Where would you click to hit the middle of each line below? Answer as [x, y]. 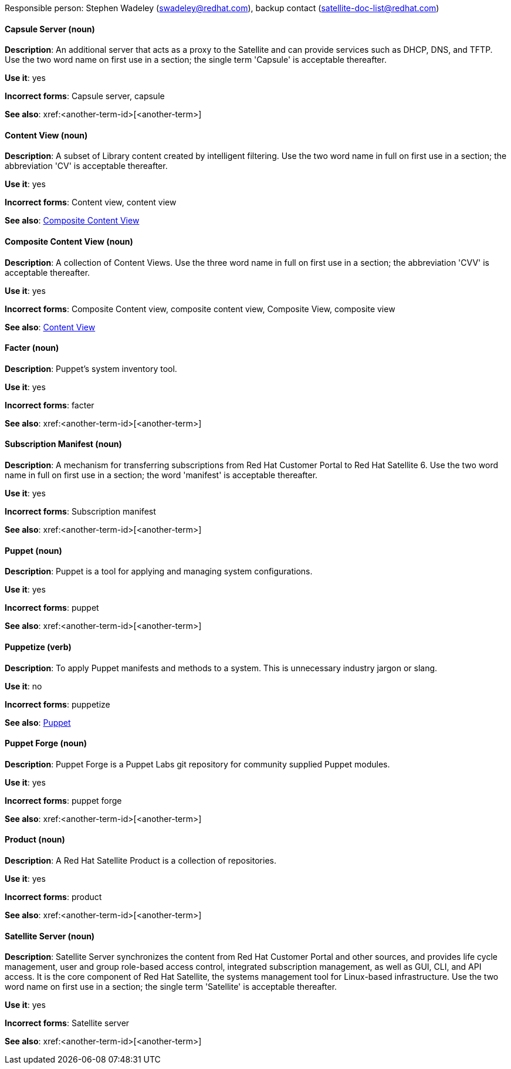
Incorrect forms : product [53, 897]
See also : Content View [50, 327]
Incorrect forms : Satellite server [67, 1023]
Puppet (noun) [33, 550]
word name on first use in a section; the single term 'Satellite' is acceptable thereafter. [171, 987]
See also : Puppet [38, 722]
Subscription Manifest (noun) [63, 444]
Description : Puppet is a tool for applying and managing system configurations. [159, 571]
